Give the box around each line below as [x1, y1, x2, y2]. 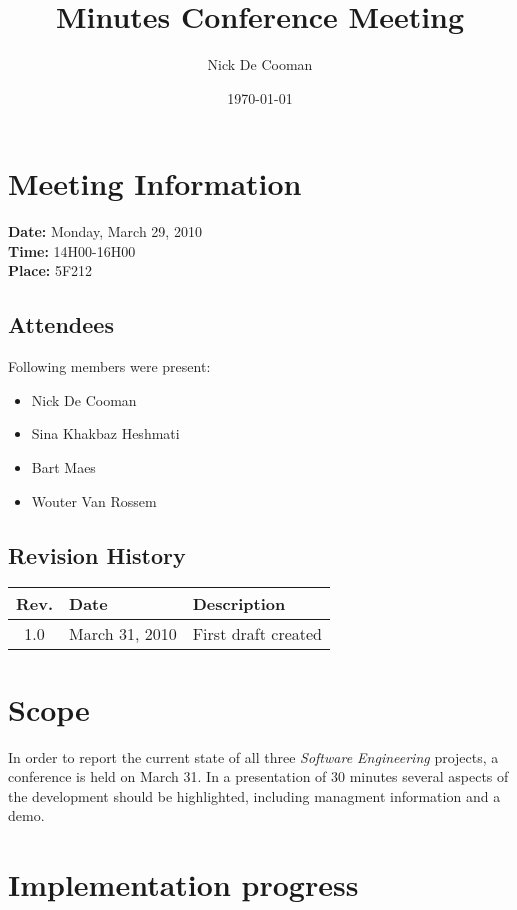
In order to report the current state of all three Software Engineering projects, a [8, 746, 499, 767]
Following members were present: [8, 356, 211, 377]
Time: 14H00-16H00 [8, 240, 136, 261]
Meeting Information [8, 163, 302, 204]
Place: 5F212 [8, 260, 93, 281]
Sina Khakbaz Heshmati [31, 423, 180, 444]
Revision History [8, 539, 186, 570]
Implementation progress [8, 864, 359, 905]
